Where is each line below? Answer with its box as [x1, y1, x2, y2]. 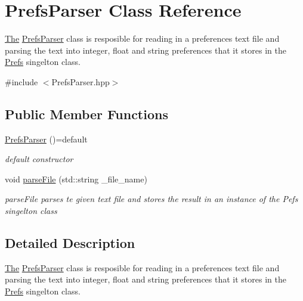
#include [5, 75, 38, 88]
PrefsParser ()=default [5, 132, 88, 145]
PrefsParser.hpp [51, 75, 110, 88]
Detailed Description [5, 234, 135, 252]
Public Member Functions [5, 104, 168, 123]
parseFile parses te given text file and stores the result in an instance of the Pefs [5, 193, 298, 205]
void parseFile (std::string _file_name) [5, 172, 147, 185]
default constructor [5, 153, 73, 165]
